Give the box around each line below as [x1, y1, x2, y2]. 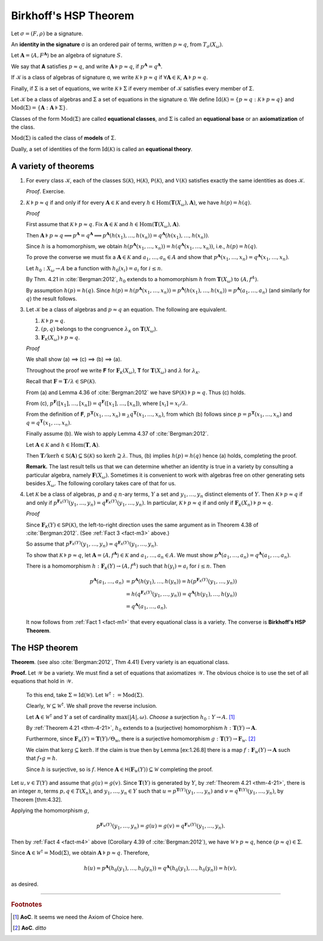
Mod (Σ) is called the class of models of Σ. [11, 135, 117, 142]
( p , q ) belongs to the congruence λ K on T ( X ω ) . [41, 325, 158, 334]
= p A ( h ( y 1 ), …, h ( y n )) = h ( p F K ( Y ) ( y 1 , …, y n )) [126, 577, 237, 586]
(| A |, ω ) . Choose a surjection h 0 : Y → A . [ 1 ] [127, 713, 236, 722]
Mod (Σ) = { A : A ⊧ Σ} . [11, 104, 68, 111]
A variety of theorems [11, 161, 95, 171]
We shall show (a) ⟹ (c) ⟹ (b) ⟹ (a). [26, 356, 122, 363]
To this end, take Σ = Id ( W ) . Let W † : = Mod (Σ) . [26, 691, 144, 698]
